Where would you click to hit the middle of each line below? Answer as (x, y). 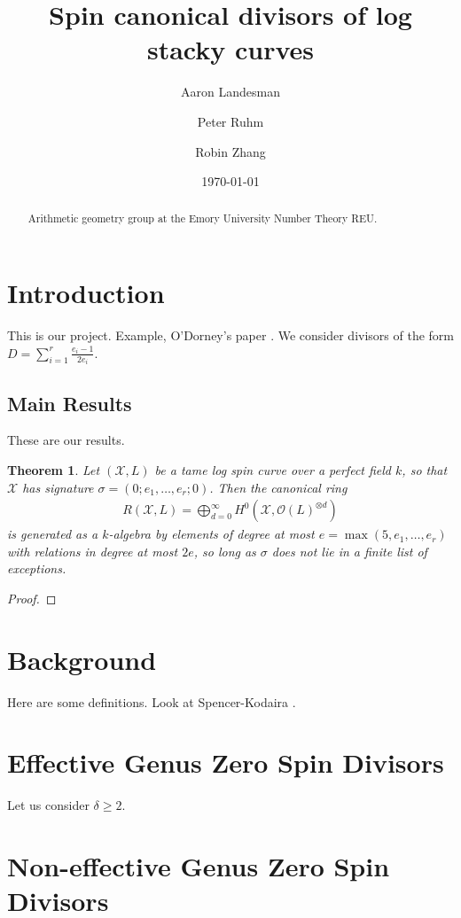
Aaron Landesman (230, 92)
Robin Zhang (230, 151)
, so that (425, 469)
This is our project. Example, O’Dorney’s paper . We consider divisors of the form (230, 335)
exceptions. (37, 568)
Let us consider (48, 805)
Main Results (70, 403)
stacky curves (230, 49)
